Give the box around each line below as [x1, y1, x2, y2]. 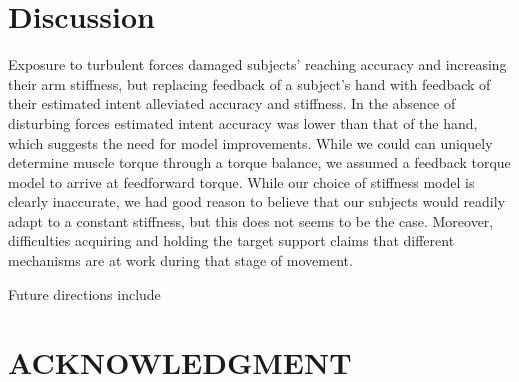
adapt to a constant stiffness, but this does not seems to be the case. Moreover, [8, 210, 494, 231]
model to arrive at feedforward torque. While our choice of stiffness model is [8, 171, 475, 192]
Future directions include [8, 283, 161, 304]
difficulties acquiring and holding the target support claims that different [8, 230, 455, 251]
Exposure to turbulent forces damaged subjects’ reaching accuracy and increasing [8, 54, 507, 75]
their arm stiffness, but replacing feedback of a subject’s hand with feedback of [8, 73, 491, 94]
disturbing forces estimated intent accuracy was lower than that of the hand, [8, 112, 478, 133]
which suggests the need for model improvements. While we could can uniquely [8, 132, 493, 153]
